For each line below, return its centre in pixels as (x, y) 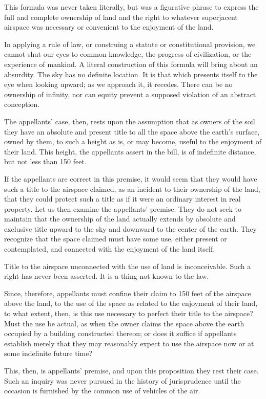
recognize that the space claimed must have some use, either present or (116, 239)
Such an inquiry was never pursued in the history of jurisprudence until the (122, 380)
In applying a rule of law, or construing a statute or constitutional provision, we (130, 44)
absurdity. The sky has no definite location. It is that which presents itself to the (131, 74)
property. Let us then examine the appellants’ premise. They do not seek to (123, 208)
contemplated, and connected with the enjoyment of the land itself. (110, 249)
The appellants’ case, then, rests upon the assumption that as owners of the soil (130, 121)
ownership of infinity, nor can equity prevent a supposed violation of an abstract (130, 94)
